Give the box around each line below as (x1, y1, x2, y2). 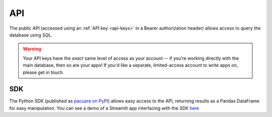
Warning (23, 46, 41, 52)
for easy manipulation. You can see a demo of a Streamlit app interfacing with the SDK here (9, 105, 199, 111)
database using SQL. (9, 32, 53, 38)
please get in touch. (23, 69, 64, 75)
